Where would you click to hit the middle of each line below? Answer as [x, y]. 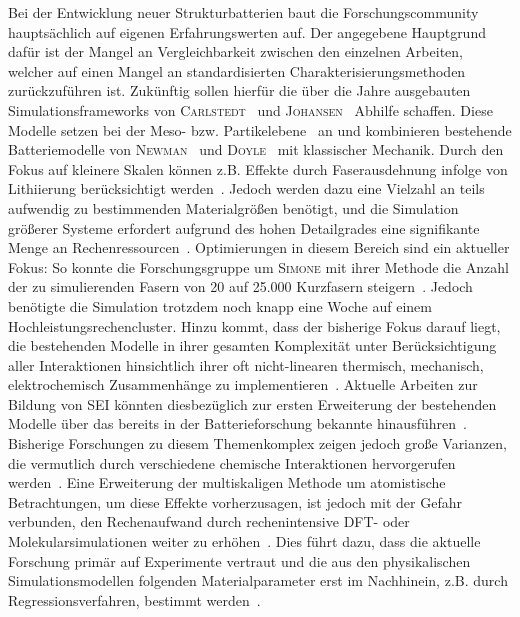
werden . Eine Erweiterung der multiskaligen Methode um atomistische [227, 482]
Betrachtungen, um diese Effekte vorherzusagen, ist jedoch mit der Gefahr [235, 501]
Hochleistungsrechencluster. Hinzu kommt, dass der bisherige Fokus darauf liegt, [254, 325]
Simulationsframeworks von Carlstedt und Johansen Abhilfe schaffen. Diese [250, 109]
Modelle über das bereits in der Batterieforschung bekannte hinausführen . [237, 423]
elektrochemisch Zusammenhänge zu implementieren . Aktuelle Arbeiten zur [243, 384]
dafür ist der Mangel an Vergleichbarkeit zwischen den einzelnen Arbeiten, [235, 51]
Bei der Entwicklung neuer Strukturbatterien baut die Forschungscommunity [243, 12]
